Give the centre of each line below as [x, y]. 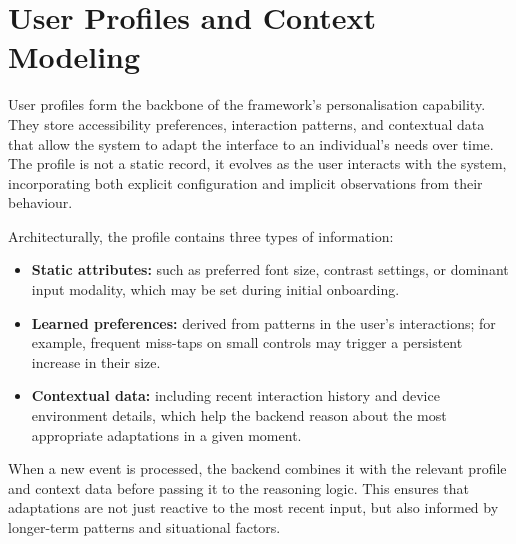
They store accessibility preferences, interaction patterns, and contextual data [246, 123]
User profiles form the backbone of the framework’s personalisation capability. [247, 104]
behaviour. [40, 202]
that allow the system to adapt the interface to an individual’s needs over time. [251, 143]
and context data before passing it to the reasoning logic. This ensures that [239, 487]
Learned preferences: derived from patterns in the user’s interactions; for [263, 322]
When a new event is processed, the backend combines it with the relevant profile [257, 468]
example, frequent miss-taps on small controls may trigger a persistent [247, 342]
